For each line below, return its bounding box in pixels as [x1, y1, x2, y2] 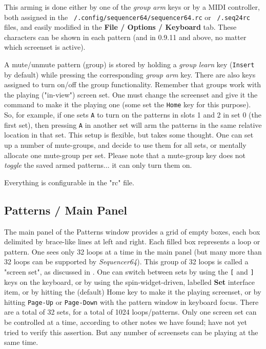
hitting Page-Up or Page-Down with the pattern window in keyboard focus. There [4, 296, 259, 307]
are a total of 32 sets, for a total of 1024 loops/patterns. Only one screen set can [4, 306, 257, 317]
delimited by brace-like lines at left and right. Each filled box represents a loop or [4, 236, 260, 247]
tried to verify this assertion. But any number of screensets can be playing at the [4, 326, 258, 337]
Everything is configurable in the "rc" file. [4, 177, 134, 187]
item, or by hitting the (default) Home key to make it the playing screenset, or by [4, 286, 261, 297]
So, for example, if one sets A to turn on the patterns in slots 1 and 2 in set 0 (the [4, 109, 262, 120]
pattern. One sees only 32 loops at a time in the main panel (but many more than [4, 246, 262, 257]
